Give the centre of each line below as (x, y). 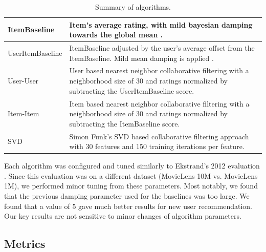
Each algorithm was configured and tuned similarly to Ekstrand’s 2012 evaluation (132, 166)
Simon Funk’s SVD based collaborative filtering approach (159, 136)
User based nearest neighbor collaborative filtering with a (159, 70)
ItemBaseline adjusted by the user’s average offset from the (162, 48)
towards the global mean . (116, 35)
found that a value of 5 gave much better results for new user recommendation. (128, 206)
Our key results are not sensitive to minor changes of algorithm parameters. (123, 216)
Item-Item (24, 113)
